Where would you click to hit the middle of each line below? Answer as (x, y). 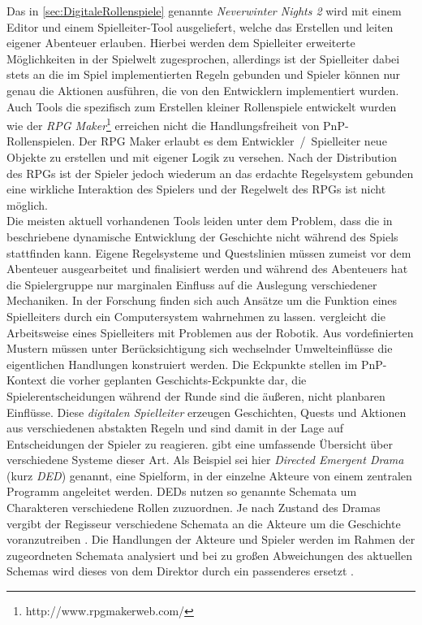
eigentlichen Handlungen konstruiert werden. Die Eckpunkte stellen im (182, 364)
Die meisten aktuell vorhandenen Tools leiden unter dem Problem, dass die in (200, 221)
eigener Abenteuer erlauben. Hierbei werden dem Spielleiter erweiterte (181, 43)
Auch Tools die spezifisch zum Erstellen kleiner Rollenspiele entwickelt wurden (202, 106)
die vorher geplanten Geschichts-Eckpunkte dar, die (179, 380)
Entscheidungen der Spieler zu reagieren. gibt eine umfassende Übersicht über (200, 443)
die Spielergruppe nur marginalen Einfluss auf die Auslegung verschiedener (192, 284)
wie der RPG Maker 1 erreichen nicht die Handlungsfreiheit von (163, 124)
